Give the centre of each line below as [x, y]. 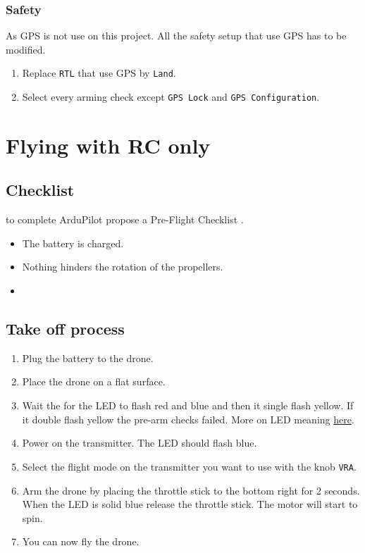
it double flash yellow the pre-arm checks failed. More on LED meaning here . [188, 419]
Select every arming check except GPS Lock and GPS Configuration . [171, 97]
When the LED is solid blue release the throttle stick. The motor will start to [190, 504]
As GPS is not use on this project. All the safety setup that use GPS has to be [176, 36]
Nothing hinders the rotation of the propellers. [123, 267]
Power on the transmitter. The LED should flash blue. [140, 443]
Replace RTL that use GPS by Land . [99, 73]
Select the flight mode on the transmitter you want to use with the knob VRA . [189, 466]
